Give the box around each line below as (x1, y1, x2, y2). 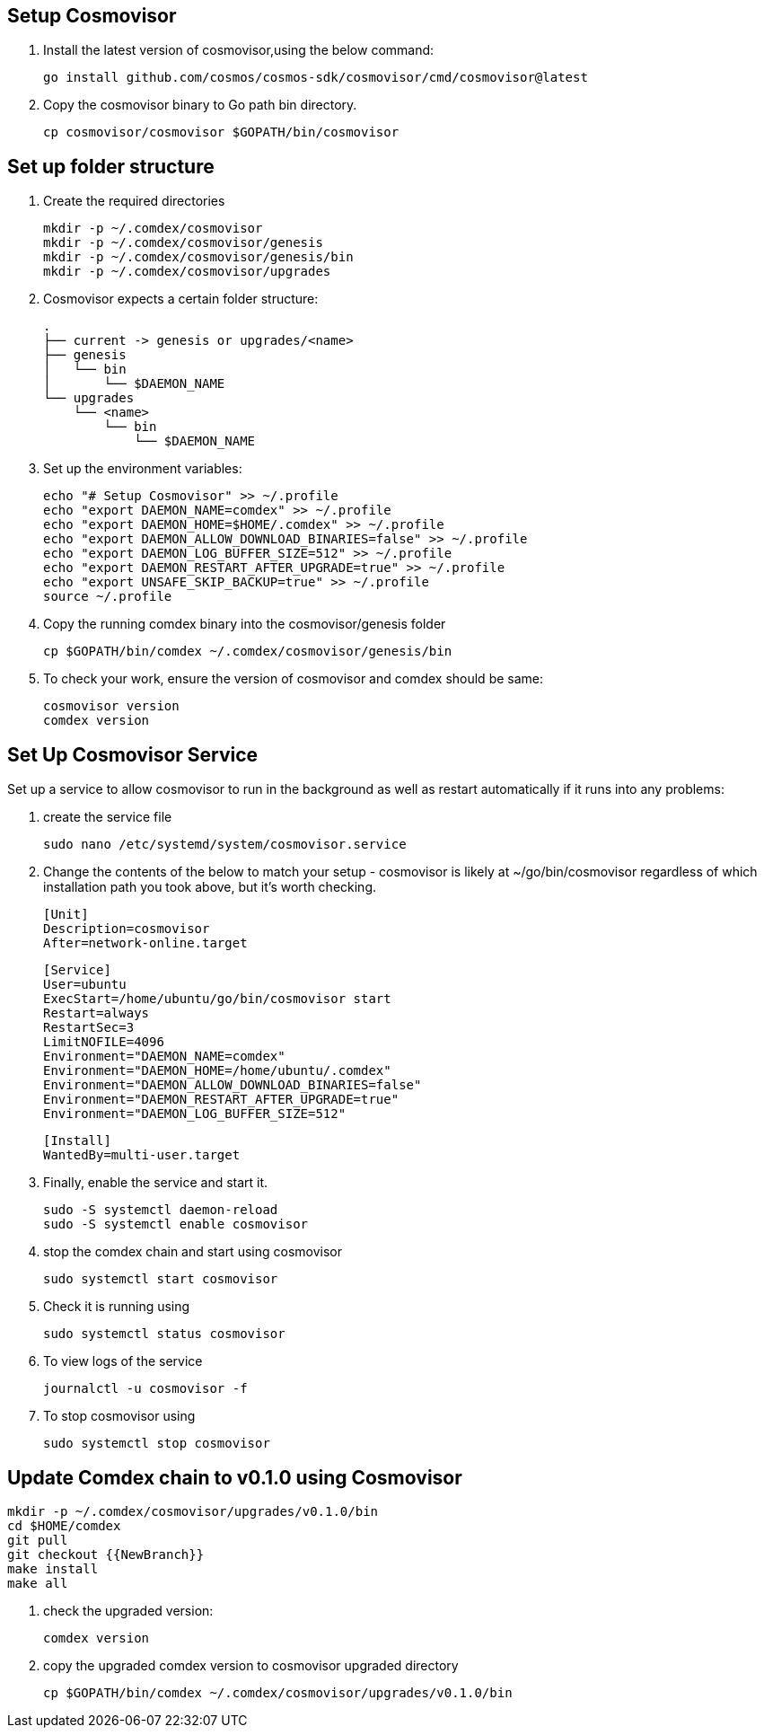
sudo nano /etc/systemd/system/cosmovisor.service (43, 837, 407, 852)
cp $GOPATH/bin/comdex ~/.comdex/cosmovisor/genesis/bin (43, 644, 452, 659)
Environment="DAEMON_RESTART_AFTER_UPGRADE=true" (43, 1092, 400, 1107)
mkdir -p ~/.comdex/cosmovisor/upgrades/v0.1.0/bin (7, 1503, 379, 1519)
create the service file (43, 809, 172, 825)
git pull (7, 1532, 68, 1547)
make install (7, 1561, 99, 1576)
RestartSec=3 (43, 1020, 135, 1035)
